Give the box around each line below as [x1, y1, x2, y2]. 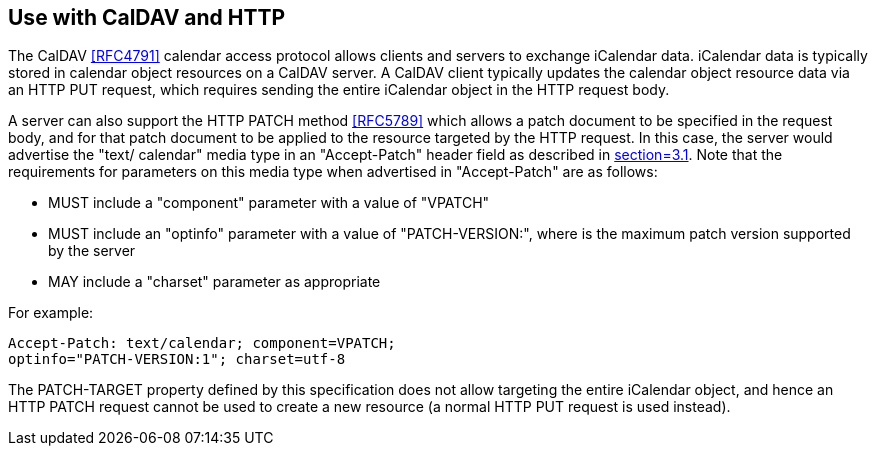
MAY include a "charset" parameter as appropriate [48, 273, 381, 291]
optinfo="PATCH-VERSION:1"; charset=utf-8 [8, 351, 346, 368]
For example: [8, 304, 94, 322]
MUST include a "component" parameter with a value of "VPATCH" [48, 194, 490, 212]
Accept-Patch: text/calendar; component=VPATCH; [8, 335, 396, 352]
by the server [48, 242, 136, 260]
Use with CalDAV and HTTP [8, 5, 286, 30]
